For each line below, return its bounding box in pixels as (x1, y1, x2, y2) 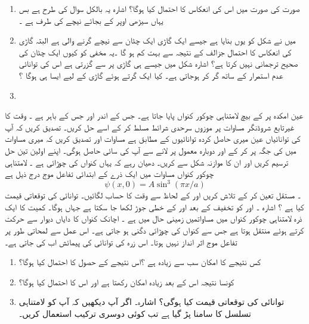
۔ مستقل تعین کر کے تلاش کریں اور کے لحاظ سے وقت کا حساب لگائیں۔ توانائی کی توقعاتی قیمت (5, 189, 301, 201)
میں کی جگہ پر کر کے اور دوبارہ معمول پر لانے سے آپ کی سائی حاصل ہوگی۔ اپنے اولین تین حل (5, 144, 296, 156)
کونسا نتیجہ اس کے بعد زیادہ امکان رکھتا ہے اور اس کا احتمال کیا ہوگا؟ (18, 275, 234, 288)
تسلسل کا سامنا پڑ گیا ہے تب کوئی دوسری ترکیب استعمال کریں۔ (18, 307, 251, 319)
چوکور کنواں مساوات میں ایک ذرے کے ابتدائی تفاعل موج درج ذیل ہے (5, 167, 214, 180)
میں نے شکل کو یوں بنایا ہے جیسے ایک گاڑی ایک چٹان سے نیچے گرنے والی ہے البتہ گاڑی (18, 34, 296, 46)
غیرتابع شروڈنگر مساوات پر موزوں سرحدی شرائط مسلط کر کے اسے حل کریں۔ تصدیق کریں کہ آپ (5, 120, 295, 133)
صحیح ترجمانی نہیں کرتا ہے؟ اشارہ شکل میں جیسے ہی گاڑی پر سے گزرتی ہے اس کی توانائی (18, 57, 298, 70)
